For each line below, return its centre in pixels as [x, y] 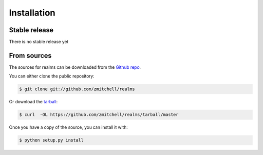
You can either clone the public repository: [52, 76]
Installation [32, 13]
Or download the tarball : [33, 102]
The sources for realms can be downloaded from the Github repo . [75, 67]
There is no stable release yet [39, 42]
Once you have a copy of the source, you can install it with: [68, 127]
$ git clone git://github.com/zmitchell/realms [77, 89]
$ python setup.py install [51, 140]
